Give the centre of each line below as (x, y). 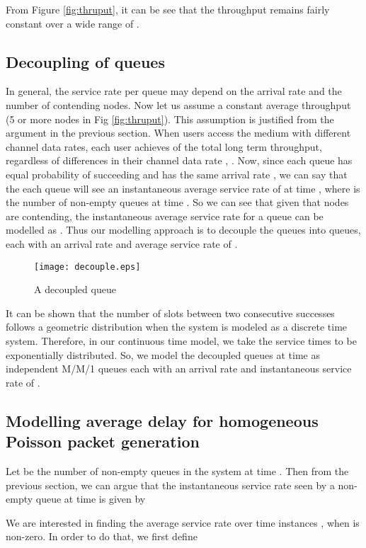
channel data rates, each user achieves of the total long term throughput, (164, 146)
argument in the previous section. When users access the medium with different (178, 133)
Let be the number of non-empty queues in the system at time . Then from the (177, 470)
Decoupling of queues (85, 61)
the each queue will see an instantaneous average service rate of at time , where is (183, 188)
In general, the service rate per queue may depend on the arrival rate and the (174, 91)
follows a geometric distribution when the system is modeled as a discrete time (177, 327)
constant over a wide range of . (73, 23)
